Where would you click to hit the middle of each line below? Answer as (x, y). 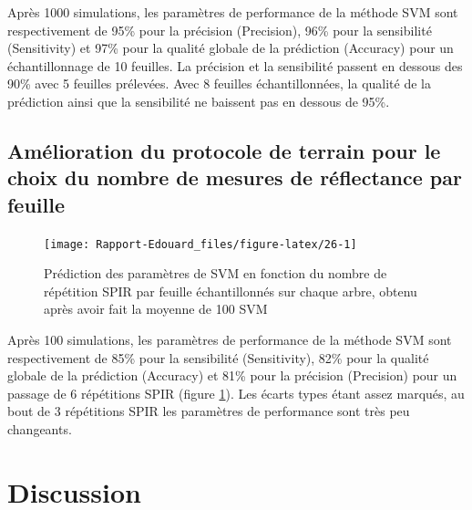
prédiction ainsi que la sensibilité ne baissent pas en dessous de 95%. (199, 101)
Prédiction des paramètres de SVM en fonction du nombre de (215, 273)
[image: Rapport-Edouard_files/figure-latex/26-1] (200, 244)
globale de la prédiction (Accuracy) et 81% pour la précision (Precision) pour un (232, 375)
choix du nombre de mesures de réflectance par (235, 177)
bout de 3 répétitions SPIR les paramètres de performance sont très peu (209, 411)
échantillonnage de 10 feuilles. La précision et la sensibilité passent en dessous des (235, 65)
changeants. (40, 428)
